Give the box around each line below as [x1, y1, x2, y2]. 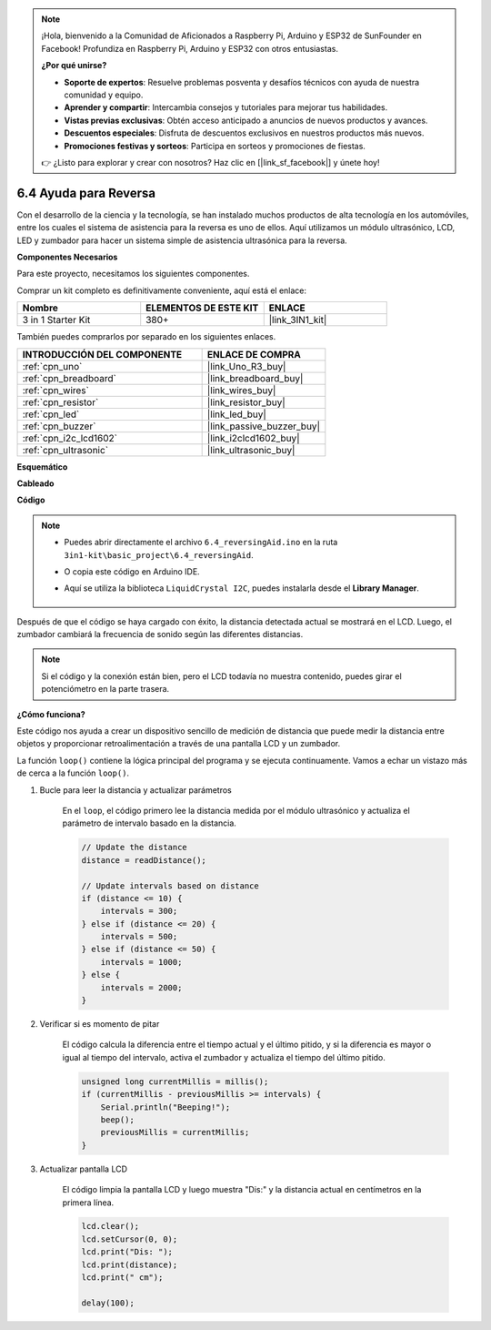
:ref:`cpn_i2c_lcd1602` [22, 431, 118, 444]
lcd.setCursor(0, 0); [81, 1234, 178, 1244]
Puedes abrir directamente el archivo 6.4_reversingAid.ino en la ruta [64, 537, 338, 548]
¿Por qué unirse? [41, 60, 107, 71]
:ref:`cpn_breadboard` [22, 371, 117, 384]
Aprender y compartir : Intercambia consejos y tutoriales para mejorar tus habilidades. [64, 102, 388, 113]
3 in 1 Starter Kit [22, 314, 91, 327]
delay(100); [81, 1297, 135, 1308]
